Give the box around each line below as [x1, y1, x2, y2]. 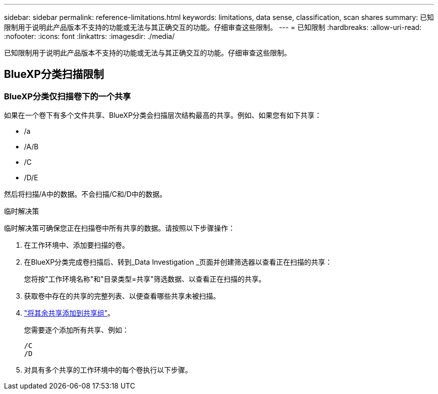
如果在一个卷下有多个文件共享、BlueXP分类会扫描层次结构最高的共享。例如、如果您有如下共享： [4, 111, 322, 120]
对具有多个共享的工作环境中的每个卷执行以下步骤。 [24, 366, 192, 375]
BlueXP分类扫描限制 [4, 68, 104, 81]
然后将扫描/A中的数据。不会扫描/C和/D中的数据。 [4, 190, 167, 199]
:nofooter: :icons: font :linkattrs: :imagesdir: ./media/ [4, 32, 175, 40]
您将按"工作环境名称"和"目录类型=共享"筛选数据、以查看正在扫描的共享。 [24, 275, 266, 284]
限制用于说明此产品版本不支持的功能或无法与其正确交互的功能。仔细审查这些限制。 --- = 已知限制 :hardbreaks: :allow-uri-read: [4, 23, 421, 31]
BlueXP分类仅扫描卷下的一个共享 [4, 91, 131, 101]
